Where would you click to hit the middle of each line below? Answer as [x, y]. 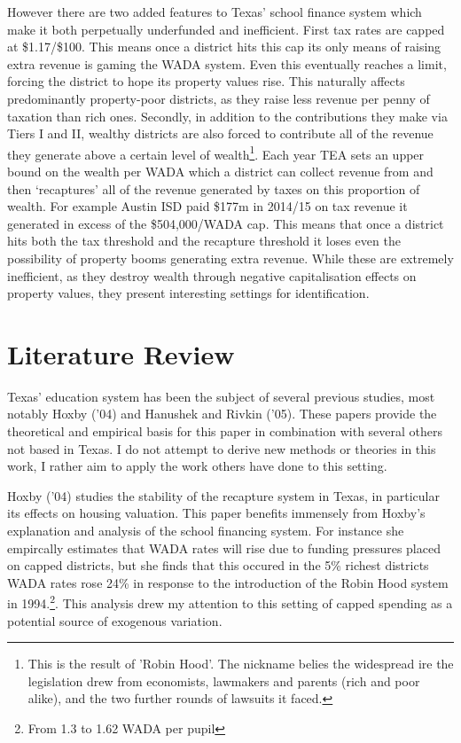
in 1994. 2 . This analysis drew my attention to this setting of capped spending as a [230, 602]
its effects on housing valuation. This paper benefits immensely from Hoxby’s [216, 513]
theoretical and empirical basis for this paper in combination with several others [225, 431]
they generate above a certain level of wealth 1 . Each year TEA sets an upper [216, 153]
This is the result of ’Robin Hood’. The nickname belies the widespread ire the [241, 664]
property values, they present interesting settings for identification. [188, 293]
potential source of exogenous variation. [115, 620]
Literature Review [121, 353]
